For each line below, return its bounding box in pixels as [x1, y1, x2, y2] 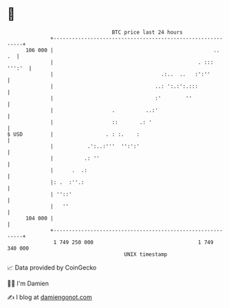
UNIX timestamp [124, 250, 168, 258]
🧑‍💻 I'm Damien [7, 279, 50, 287]
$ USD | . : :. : [7, 130, 140, 138]
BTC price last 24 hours [111, 29, 184, 36]
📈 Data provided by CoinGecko [7, 263, 97, 272]
